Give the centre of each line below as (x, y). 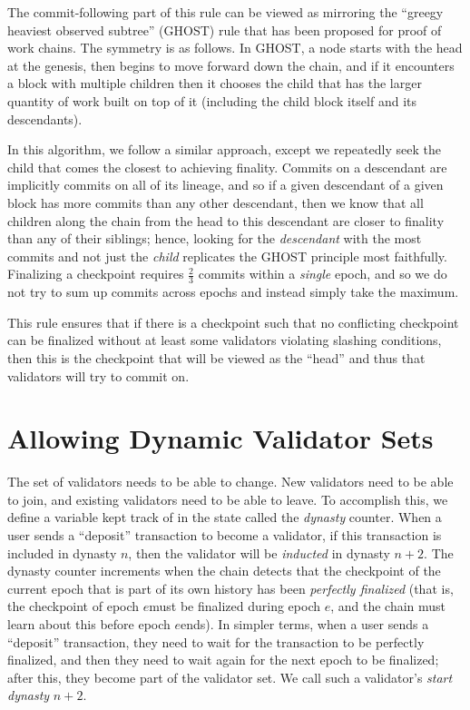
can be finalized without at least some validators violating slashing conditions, (225, 340)
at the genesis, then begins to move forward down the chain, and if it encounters (231, 65)
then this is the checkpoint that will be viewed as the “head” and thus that (216, 357)
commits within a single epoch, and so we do (323, 274)
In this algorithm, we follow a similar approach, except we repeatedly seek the (224, 149)
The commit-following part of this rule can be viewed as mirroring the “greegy (225, 12)
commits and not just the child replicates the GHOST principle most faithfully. (227, 256)
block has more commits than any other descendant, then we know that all (215, 202)
